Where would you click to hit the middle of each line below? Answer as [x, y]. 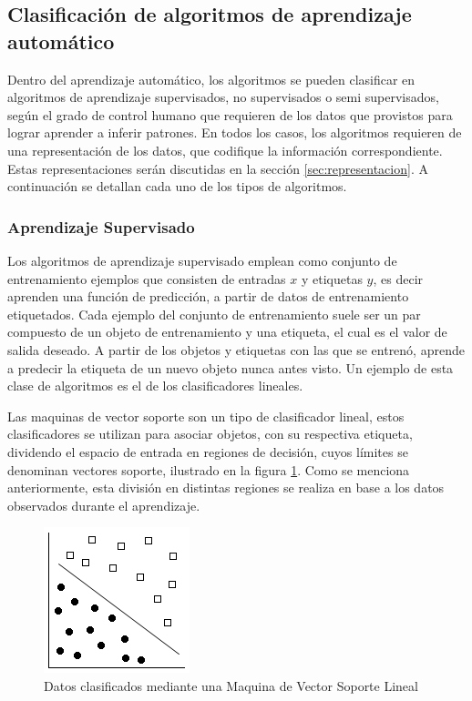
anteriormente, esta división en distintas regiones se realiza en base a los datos [226, 488]
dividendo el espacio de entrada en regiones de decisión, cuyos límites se [208, 451]
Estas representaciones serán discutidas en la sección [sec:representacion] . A [218, 168]
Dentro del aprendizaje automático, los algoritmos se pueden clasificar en [211, 79]
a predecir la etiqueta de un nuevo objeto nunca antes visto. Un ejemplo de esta [231, 367]
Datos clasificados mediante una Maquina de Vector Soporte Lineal [231, 685]
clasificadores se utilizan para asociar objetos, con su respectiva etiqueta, [210, 434]
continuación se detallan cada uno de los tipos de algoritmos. [177, 186]
